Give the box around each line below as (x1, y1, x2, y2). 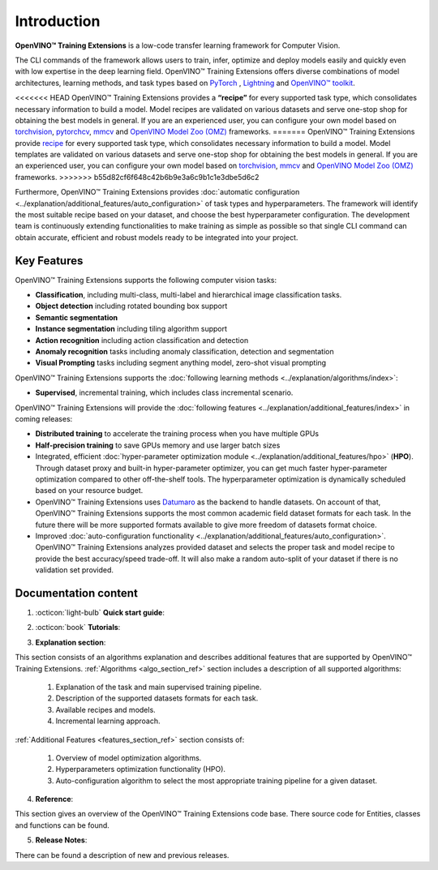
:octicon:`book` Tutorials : (35, 623, 121, 632)
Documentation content (15, 586, 138, 600)
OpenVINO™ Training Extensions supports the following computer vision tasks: (15, 275, 277, 285)
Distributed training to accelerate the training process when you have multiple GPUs (35, 429, 320, 439)
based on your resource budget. (35, 486, 144, 495)
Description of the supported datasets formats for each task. (55, 693, 259, 703)
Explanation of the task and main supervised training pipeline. (55, 682, 262, 692)
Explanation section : (35, 637, 106, 647)
